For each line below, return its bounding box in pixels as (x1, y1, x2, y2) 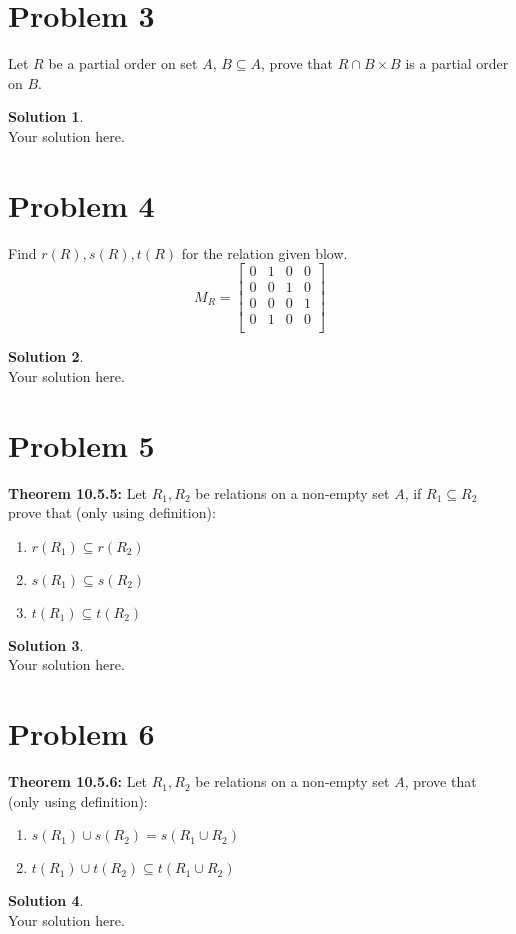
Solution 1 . (8, 106, 84, 127)
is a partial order (405, 53, 509, 74)
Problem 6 (8, 713, 155, 754)
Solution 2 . (8, 346, 84, 367)
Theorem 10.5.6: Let (8, 771, 148, 792)
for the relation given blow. (181, 242, 348, 263)
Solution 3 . (8, 634, 84, 655)
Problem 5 (8, 424, 155, 465)
